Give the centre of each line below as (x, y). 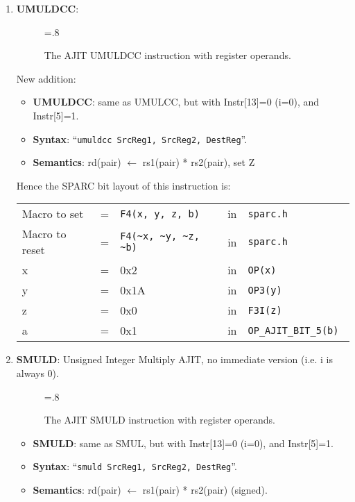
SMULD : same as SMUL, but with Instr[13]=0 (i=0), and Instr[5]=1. (183, 443)
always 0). (37, 373)
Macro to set (53, 214)
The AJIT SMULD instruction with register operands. (159, 420)
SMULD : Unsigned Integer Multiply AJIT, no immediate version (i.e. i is (175, 359)
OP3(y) (265, 290)
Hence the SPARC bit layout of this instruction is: (123, 185)
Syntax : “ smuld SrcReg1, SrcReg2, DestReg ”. (135, 466)
